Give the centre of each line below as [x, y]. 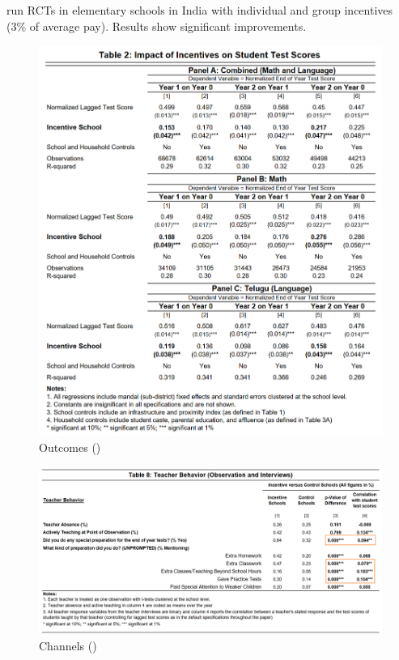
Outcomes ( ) [70, 447]
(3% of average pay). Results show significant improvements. [157, 26]
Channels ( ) [68, 645]
